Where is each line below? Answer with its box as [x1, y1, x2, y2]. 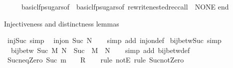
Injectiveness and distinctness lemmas [4, 18, 119, 28]
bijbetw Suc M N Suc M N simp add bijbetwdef [10, 44, 190, 55]
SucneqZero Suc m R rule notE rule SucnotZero [7, 54, 184, 65]
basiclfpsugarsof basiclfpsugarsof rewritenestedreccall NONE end [21, 1, 229, 11]
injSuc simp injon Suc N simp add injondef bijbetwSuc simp [7, 35, 222, 45]
